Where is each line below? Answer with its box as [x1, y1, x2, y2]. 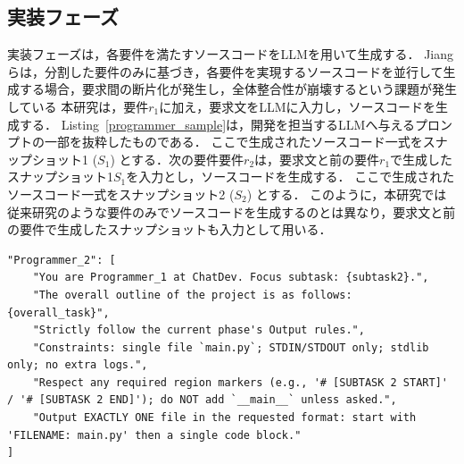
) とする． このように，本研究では [246, 184, 447, 203]
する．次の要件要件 [131, 149, 244, 168]
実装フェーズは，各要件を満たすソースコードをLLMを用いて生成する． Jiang [7, 45, 454, 63]
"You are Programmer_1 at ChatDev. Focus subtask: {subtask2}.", [32, 271, 429, 284]
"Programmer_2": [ [7, 253, 116, 266]
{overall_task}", [7, 306, 110, 319]
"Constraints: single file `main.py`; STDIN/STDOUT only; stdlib [32, 341, 429, 354]
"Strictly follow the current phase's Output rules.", [32, 324, 365, 337]
